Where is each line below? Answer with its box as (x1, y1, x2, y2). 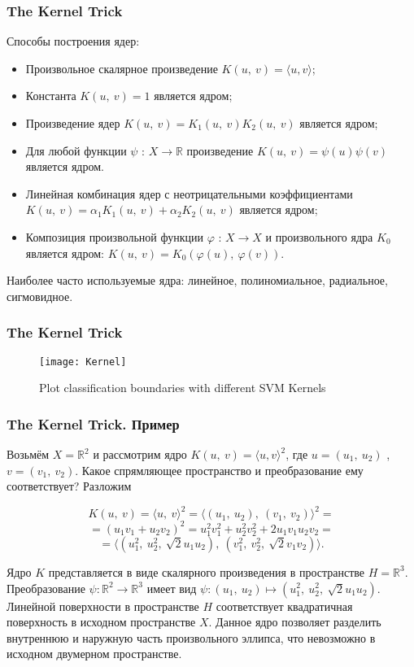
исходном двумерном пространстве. (7, 645, 182, 662)
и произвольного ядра (265, 228, 373, 245)
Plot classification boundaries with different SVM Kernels (39, 379, 326, 396)
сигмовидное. (7, 287, 73, 304)
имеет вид (146, 579, 197, 596)
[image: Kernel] (39, 355, 127, 368)
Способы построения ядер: (7, 33, 140, 50)
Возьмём (7, 446, 50, 463)
